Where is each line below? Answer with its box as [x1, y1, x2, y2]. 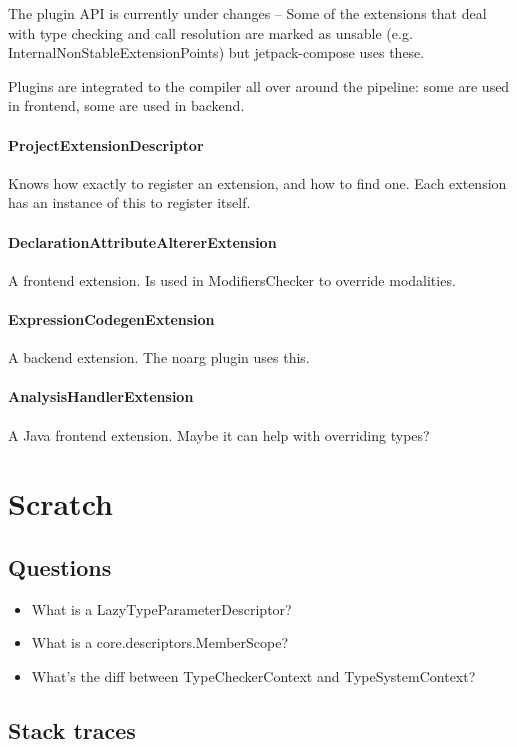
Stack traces [8, 714, 136, 745]
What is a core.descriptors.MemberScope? [31, 632, 289, 653]
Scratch [8, 483, 113, 524]
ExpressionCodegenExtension [8, 308, 215, 329]
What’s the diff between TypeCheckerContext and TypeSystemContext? [31, 665, 476, 686]
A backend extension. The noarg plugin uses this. [8, 347, 310, 368]
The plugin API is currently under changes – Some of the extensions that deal [8, 3, 487, 23]
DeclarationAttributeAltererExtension [8, 231, 277, 252]
